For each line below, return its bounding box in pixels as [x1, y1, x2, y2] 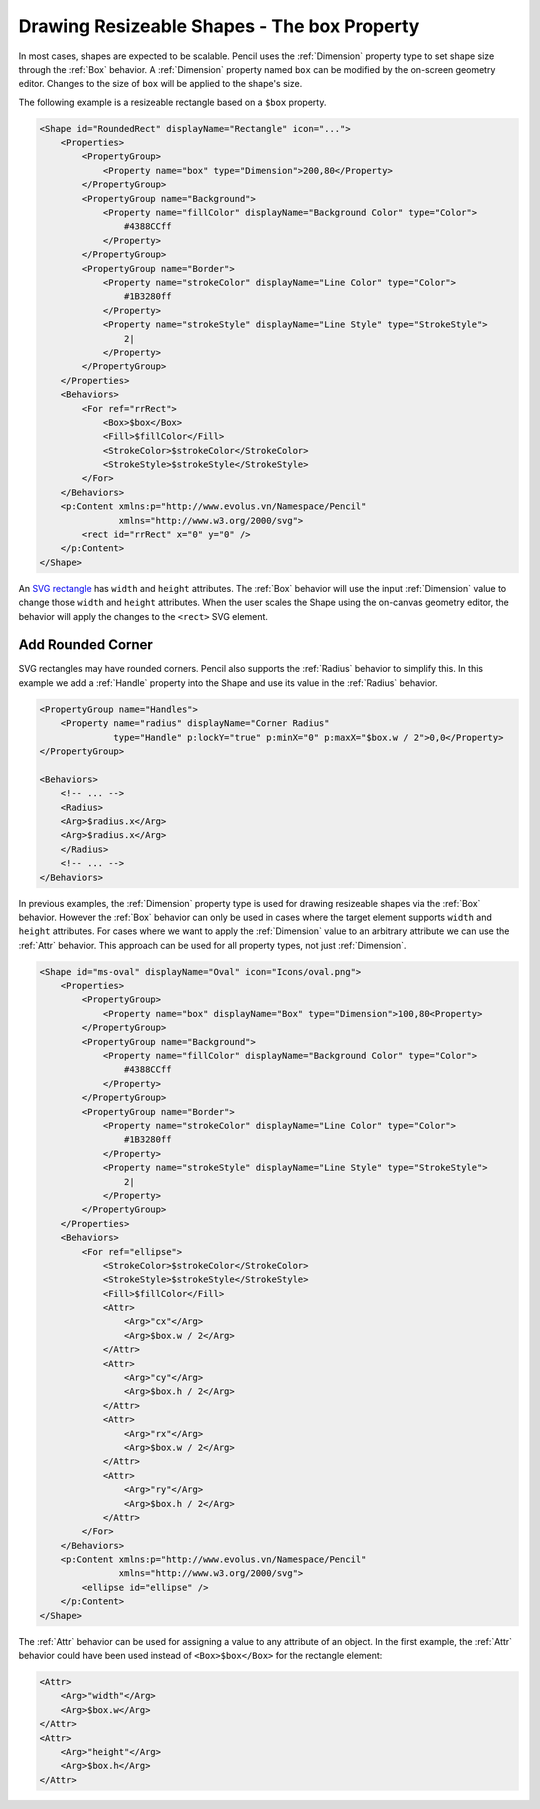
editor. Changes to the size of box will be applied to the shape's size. [18, 78, 303, 90]
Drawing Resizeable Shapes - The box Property [18, 15, 420, 37]
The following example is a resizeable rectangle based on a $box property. [18, 96, 327, 108]
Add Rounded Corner [18, 636, 154, 654]
